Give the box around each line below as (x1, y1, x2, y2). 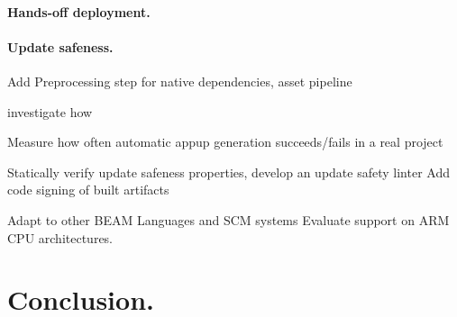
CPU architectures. (7, 228, 114, 247)
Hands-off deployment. (7, 2, 151, 21)
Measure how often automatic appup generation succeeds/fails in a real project (7, 132, 443, 151)
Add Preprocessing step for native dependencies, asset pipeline (7, 71, 352, 90)
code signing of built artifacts (7, 180, 169, 199)
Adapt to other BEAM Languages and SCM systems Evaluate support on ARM (7, 210, 450, 229)
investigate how (7, 102, 93, 121)
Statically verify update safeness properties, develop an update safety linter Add (7, 162, 450, 181)
